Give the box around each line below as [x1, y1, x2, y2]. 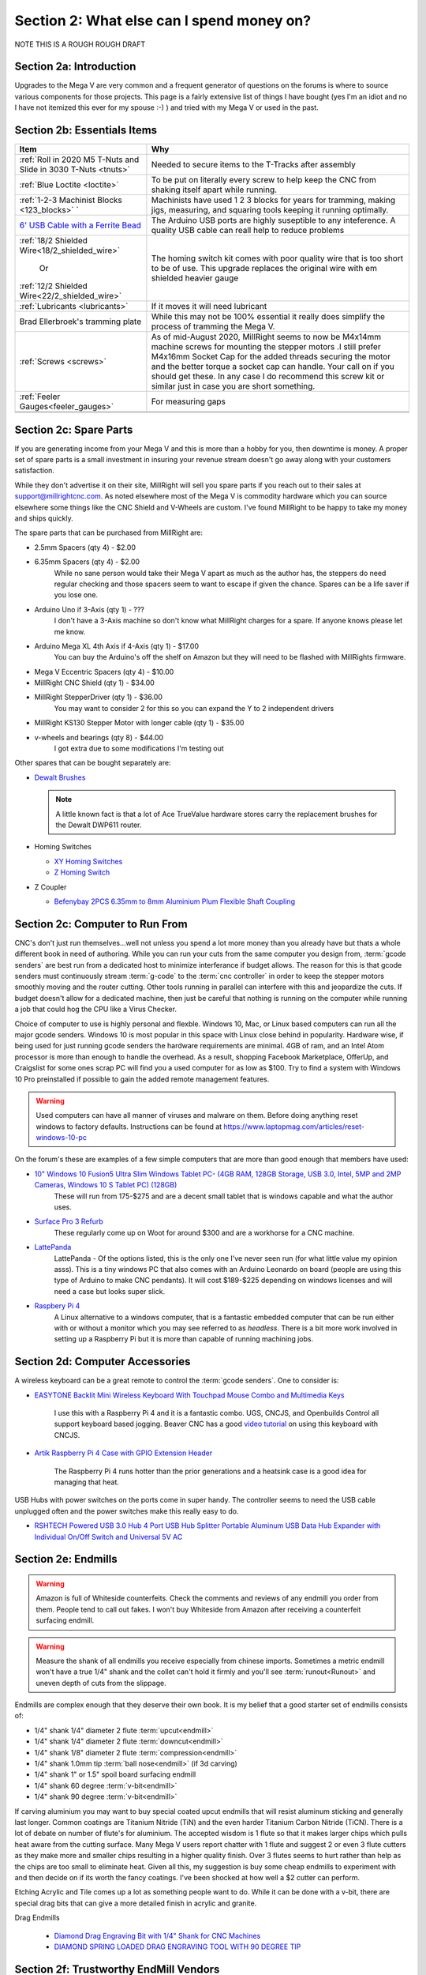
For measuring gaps [151, 396, 226, 407]
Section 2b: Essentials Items [14, 123, 158, 137]
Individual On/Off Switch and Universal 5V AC [34, 1532, 183, 1541]
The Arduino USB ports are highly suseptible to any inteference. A [151, 215, 396, 226]
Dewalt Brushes [34, 773, 86, 782]
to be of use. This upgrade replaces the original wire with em [151, 263, 378, 274]
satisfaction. [14, 466, 55, 476]
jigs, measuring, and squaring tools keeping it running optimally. [151, 205, 389, 216]
